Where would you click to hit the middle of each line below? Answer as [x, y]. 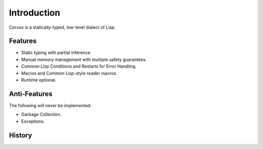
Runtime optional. [39, 80]
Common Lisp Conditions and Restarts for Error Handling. [79, 66]
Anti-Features [31, 94]
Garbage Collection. [41, 114]
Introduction [35, 13]
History [21, 135]
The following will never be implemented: [50, 105]
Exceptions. [33, 121]
